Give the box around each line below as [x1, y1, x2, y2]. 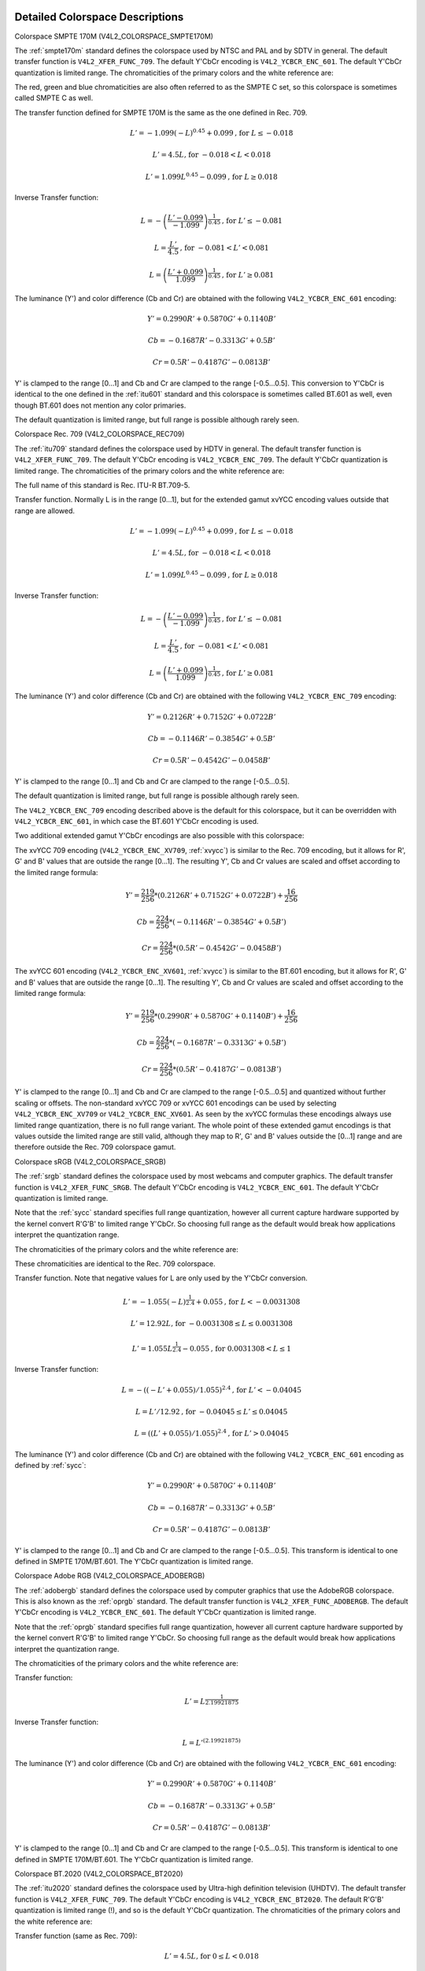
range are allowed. [14, 505, 75, 516]
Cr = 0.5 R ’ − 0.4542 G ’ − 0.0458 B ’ [152, 756, 271, 765]
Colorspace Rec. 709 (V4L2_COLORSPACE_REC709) [14, 430, 185, 439]
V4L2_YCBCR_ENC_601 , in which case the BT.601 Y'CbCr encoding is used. [14, 816, 259, 825]
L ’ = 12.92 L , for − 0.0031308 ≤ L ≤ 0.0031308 [130, 1319, 293, 1328]
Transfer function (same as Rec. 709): [14, 1932, 138, 1941]
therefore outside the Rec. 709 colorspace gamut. [14, 1142, 176, 1152]
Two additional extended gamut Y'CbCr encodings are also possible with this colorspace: [14, 831, 305, 840]
